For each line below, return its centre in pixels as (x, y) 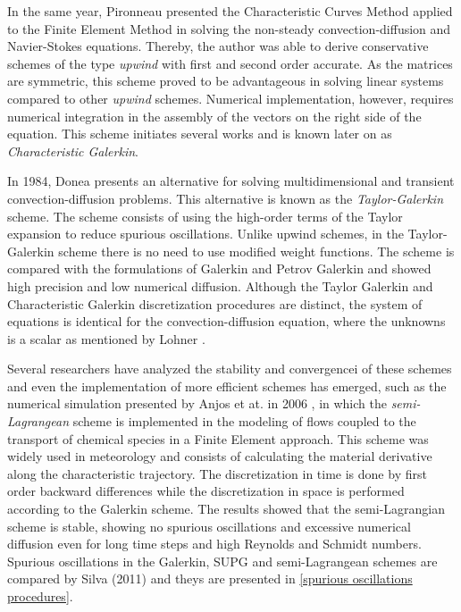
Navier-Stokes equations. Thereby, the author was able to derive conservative (218, 46)
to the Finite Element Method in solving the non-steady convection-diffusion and (229, 28)
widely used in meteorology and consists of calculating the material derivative (220, 456)
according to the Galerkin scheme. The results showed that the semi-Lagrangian (226, 509)
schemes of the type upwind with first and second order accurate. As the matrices (230, 63)
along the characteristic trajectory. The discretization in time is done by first (217, 473)
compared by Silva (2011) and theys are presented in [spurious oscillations (210, 578)
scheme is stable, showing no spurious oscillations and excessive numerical (209, 526)
